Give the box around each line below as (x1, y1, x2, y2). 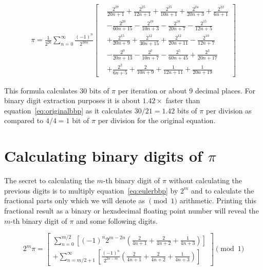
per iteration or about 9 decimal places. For (118, 85, 255, 95)
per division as (205, 105, 252, 115)
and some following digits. (76, 215, 158, 226)
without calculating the (168, 175, 242, 186)
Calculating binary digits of (4, 145, 202, 166)
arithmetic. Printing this (179, 195, 256, 206)
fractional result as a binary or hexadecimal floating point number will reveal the (4, 205, 259, 216)
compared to (4, 115, 44, 126)
